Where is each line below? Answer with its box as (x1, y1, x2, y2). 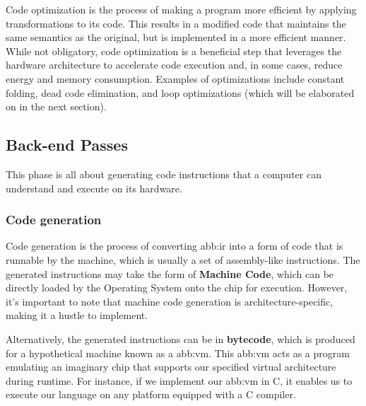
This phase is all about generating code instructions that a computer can (6, 166, 321, 181)
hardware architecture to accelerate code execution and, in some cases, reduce (6, 57, 343, 72)
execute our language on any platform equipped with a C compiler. (6, 387, 296, 402)
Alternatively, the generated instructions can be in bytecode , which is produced (6, 331, 355, 346)
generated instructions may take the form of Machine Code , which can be (6, 266, 334, 281)
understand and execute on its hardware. (6, 180, 182, 195)
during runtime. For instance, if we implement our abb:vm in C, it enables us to (6, 373, 353, 388)
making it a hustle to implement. (6, 308, 148, 323)
